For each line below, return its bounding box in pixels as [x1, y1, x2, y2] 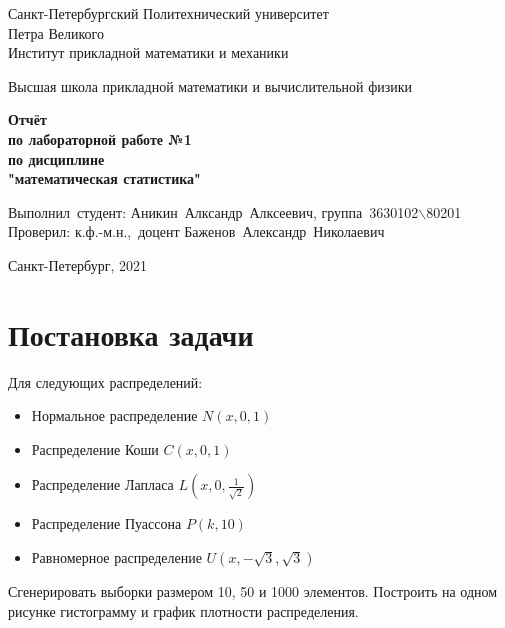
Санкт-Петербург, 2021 [8, 254, 147, 275]
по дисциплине [8, 148, 105, 169]
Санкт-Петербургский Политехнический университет [8, 3, 329, 23]
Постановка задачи [8, 313, 254, 354]
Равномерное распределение [31, 547, 202, 568]
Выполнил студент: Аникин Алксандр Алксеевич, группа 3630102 [8, 201, 419, 222]
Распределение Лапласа [31, 474, 174, 495]
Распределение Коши [31, 438, 159, 459]
